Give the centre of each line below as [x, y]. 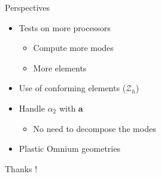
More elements [60, 67]
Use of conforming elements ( [72, 88]
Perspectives [28, 7]
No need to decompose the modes [95, 128]
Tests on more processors [65, 27]
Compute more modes [73, 48]
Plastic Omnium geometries [69, 148]
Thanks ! [21, 168]
